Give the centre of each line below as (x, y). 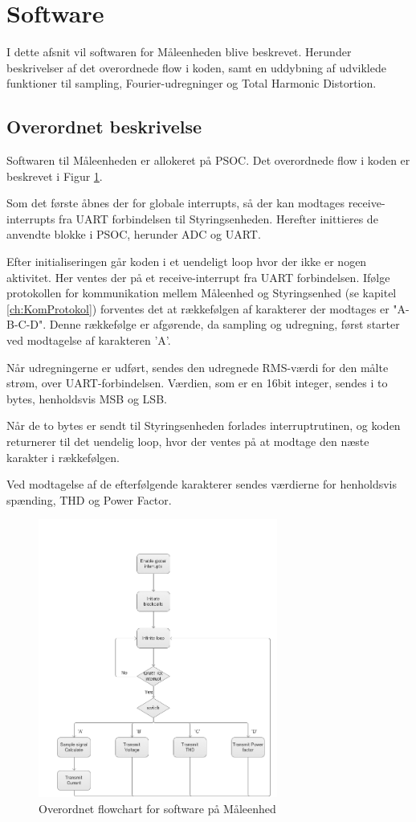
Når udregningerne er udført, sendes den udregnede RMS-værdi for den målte (198, 367)
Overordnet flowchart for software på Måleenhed (157, 808)
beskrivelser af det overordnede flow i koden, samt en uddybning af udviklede (196, 67)
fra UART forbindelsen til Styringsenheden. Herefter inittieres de (218, 218)
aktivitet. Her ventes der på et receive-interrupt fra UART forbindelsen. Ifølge (198, 277)
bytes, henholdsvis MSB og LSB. (87, 398)
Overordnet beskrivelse (104, 127)
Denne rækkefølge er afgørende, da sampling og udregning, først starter (224, 324)
